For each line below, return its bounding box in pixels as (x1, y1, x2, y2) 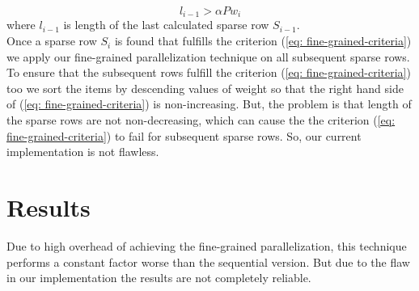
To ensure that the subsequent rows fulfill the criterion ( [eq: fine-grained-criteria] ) (6, 64, 411, 81)
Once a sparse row (6, 32, 97, 49)
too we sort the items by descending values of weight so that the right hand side (6, 79, 404, 96)
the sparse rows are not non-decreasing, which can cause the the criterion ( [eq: (6, 112, 396, 129)
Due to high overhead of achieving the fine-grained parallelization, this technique (6, 237, 407, 254)
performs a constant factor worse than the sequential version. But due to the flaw (6, 253, 410, 270)
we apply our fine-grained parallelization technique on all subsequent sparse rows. (6, 48, 410, 65)
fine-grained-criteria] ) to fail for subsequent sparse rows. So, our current (6, 127, 362, 144)
